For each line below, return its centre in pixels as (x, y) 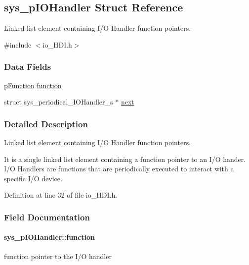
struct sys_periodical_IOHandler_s (59, 102)
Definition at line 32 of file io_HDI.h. (61, 195)
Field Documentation (47, 217)
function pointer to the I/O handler (58, 256)
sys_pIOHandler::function (49, 237)
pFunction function (33, 85)
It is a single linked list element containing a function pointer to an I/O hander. (125, 159)
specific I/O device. (33, 178)
